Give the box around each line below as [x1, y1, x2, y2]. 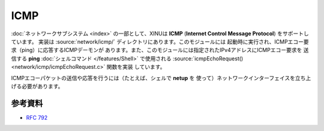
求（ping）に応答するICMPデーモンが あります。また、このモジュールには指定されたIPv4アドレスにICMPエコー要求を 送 [11, 47, 309, 54]
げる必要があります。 [11, 83, 64, 90]
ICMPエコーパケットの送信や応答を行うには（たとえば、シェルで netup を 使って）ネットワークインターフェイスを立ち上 [11, 74, 311, 81]
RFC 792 [26, 114, 48, 121]
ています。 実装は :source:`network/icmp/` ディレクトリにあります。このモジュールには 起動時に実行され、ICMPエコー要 [11, 38, 309, 45]
